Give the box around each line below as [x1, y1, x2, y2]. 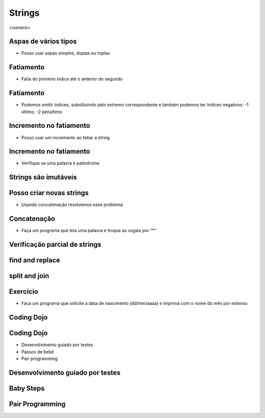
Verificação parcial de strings [9, 240, 102, 249]
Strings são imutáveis [9, 173, 77, 181]
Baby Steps [9, 384, 45, 392]
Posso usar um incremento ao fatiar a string [21, 134, 110, 140]
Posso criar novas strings [9, 189, 89, 197]
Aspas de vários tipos [9, 37, 77, 46]
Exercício [9, 288, 39, 296]
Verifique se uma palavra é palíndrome [21, 160, 100, 166]
